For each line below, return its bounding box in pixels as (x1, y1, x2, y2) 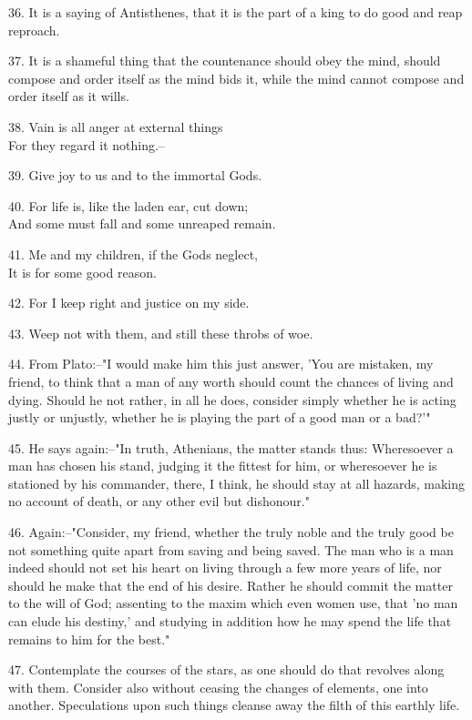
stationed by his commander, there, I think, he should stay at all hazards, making (8, 473, 466, 492)
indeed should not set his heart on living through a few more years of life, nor (8, 558, 442, 577)
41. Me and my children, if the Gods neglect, (8, 244, 258, 263)
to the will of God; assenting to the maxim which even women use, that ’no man (8, 593, 458, 613)
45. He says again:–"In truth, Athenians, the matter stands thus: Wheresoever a (8, 438, 454, 457)
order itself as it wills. (8, 86, 129, 106)
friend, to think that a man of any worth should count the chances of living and (8, 371, 454, 390)
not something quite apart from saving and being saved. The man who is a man (8, 540, 454, 559)
